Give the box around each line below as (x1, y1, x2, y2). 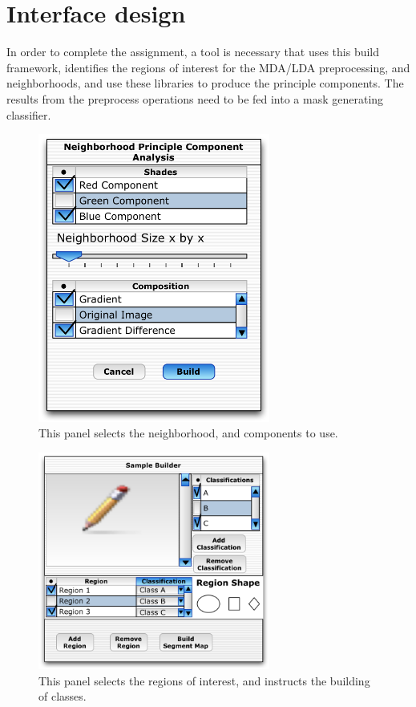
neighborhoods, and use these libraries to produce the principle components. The (6, 75, 404, 91)
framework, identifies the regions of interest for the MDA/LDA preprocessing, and (6, 59, 410, 75)
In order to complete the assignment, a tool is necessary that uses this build (6, 43, 380, 60)
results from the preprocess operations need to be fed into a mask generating (6, 90, 384, 107)
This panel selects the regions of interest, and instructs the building (38, 672, 370, 689)
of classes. (38, 688, 87, 705)
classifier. (6, 106, 51, 123)
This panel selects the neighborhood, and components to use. (38, 425, 338, 441)
